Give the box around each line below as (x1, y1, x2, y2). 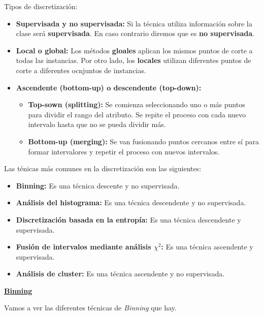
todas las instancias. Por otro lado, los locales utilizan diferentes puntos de (16, 55, 251, 66)
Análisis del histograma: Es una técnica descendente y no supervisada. (16, 197, 246, 208)
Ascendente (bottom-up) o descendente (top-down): (16, 82, 202, 92)
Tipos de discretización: (4, 1, 78, 11)
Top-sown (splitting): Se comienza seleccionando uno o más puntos (28, 99, 245, 110)
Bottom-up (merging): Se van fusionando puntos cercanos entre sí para (28, 136, 259, 146)
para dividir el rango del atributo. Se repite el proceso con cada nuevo (28, 109, 246, 119)
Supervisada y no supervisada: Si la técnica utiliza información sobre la (16, 18, 252, 28)
